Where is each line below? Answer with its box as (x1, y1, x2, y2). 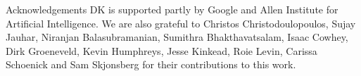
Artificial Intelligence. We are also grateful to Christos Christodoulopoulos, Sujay (6, 15, 356, 30)
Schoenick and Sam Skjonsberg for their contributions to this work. (6, 57, 296, 72)
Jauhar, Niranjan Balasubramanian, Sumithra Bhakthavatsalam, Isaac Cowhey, (6, 30, 348, 44)
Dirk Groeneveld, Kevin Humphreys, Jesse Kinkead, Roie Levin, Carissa (6, 43, 317, 58)
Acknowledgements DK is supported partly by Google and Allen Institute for (6, 2, 338, 16)
